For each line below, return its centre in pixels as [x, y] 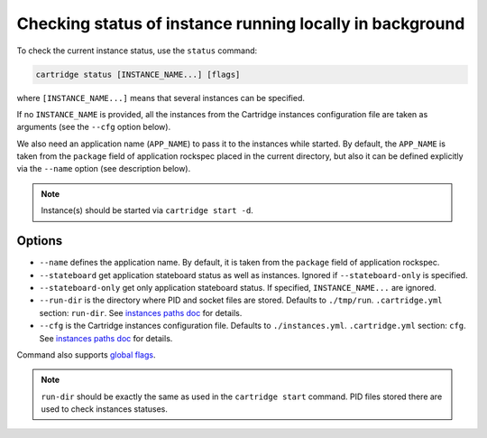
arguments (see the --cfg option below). [94, 127]
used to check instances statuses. [105, 409]
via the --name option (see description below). [104, 169]
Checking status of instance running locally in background [241, 23]
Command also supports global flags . [86, 354]
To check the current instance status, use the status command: [137, 51]
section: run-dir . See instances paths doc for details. [141, 312]
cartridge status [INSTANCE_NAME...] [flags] [138, 74]
